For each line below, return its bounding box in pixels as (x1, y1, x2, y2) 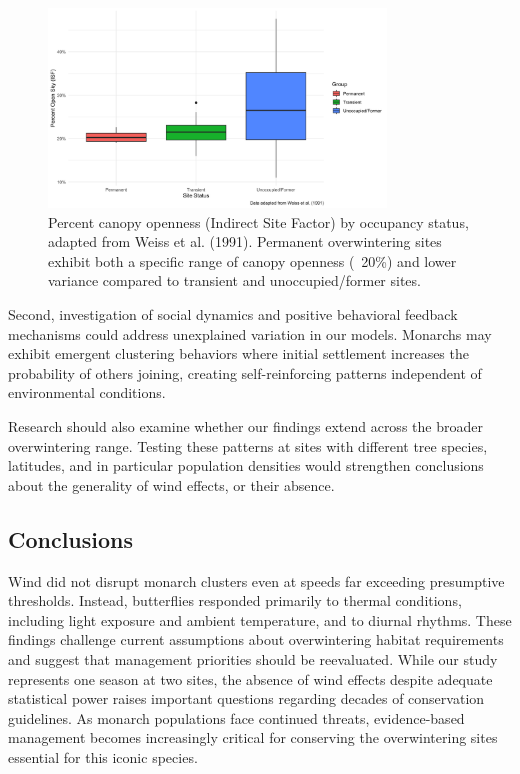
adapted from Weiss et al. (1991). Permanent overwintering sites (48, 231, 442, 252)
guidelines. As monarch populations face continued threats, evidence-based (8, 707, 465, 728)
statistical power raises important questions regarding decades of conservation (8, 688, 485, 709)
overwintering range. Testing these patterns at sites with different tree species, (8, 435, 488, 456)
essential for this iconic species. (8, 746, 198, 767)
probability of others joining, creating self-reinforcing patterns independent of (8, 362, 482, 383)
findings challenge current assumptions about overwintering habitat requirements (8, 629, 504, 650)
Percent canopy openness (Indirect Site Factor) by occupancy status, (48, 211, 469, 232)
